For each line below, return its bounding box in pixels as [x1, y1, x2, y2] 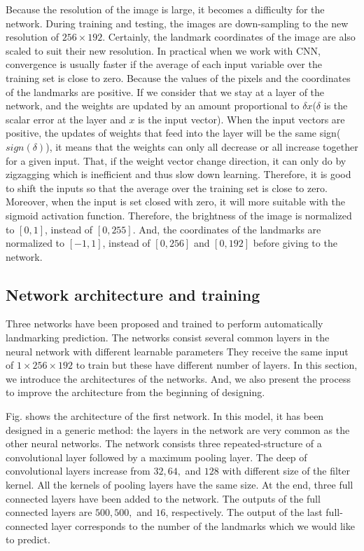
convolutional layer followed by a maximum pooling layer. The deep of [6, 449, 307, 464]
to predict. [6, 532, 50, 547]
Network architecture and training [6, 283, 260, 305]
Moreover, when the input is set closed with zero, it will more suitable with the [6, 194, 345, 209]
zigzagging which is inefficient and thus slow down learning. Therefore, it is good [6, 167, 351, 182]
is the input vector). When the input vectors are [138, 111, 345, 126]
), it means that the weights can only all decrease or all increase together [45, 139, 358, 154]
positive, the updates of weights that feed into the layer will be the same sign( [6, 125, 341, 140]
